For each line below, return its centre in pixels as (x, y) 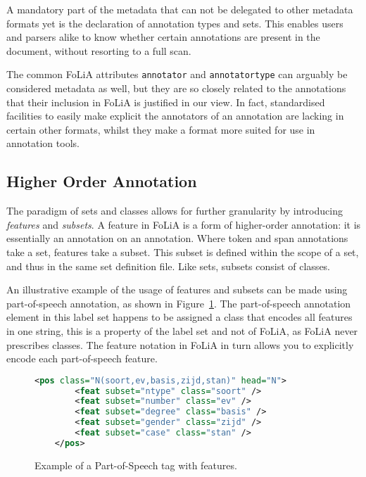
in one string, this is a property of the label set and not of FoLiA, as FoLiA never (182, 330)
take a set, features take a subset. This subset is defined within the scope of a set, (183, 252)
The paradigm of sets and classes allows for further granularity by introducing (175, 211)
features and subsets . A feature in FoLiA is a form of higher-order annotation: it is (184, 224)
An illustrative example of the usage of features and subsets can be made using (177, 290)
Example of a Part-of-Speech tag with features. (136, 465)
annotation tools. (43, 143)
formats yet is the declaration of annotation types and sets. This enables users (175, 23)
